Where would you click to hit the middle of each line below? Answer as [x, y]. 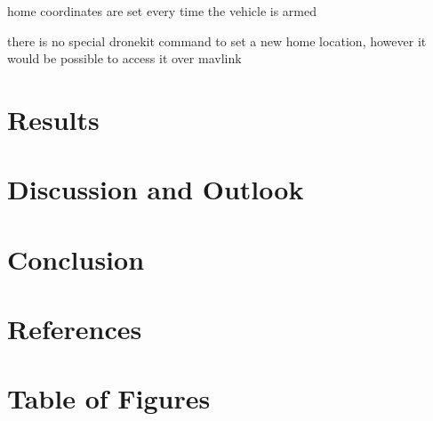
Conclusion [76, 259]
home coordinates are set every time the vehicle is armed [162, 11]
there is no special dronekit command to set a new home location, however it [217, 40]
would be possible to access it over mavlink [124, 58]
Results [53, 119]
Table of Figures [109, 398]
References [75, 329]
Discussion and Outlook [156, 189]
